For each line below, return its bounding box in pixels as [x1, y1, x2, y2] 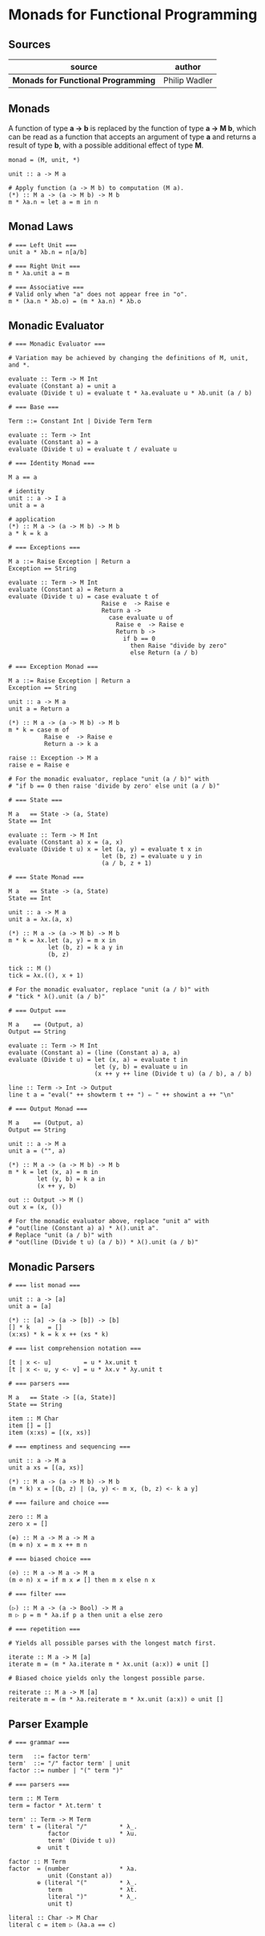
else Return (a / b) [130, 649, 199, 657]
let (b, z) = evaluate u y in [101, 853, 203, 861]
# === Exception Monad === [8, 663, 98, 671]
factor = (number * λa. [8, 1865, 138, 1873]
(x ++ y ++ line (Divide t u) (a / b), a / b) [94, 1070, 252, 1078]
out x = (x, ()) [8, 1203, 62, 1212]
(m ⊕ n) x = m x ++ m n [8, 1541, 88, 1549]
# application [8, 516, 56, 524]
